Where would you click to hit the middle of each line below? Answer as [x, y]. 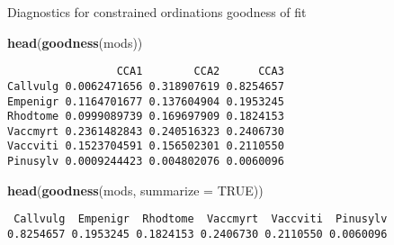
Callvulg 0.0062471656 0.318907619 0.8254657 [146, 86]
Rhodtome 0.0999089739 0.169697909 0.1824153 [146, 117]
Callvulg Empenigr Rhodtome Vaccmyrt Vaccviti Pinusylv [201, 219]
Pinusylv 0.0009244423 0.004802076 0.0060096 [146, 162]
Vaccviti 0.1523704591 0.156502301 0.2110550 [146, 146]
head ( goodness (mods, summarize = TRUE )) [135, 190]
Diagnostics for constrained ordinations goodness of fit [157, 12]
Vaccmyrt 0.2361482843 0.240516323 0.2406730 [146, 131]
